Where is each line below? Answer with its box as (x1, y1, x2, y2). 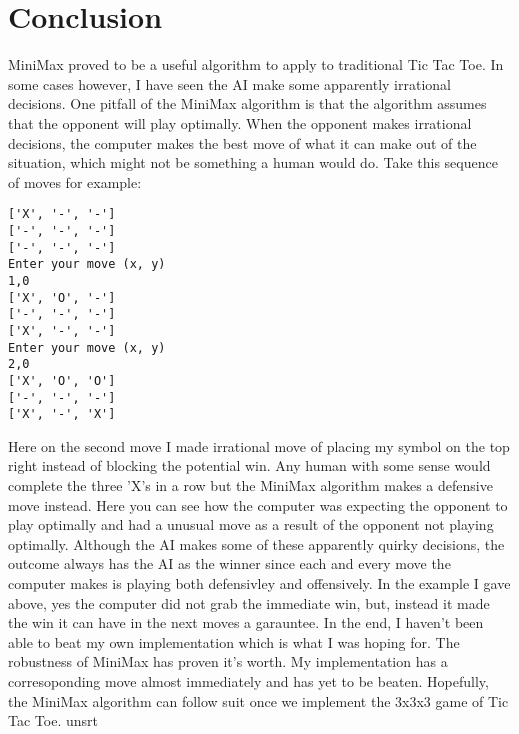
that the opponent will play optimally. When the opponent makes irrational (8, 112, 472, 133)
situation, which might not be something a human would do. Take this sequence (8, 152, 498, 173)
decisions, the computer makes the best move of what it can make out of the (8, 132, 477, 153)
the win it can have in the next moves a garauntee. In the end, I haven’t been (8, 612, 484, 633)
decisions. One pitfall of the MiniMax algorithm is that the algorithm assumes (8, 93, 487, 114)
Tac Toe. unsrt (8, 710, 98, 731)
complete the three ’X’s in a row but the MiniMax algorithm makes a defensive (8, 475, 493, 495)
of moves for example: (8, 171, 142, 192)
